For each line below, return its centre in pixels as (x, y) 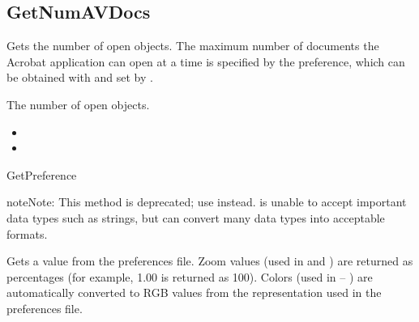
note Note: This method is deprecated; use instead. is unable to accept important (207, 202)
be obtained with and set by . (80, 77)
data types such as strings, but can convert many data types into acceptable (196, 217)
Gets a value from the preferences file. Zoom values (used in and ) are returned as (210, 261)
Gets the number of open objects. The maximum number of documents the (193, 46)
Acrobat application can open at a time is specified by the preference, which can (206, 61)
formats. (27, 233)
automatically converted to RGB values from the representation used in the (194, 292)
